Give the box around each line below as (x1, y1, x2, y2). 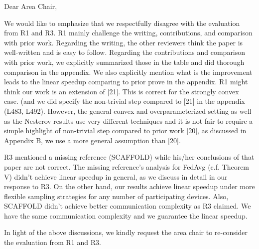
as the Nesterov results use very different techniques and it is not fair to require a (4, 115, 253, 126)
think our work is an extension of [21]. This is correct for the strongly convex (4, 86, 239, 96)
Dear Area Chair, (4, 1, 57, 11)
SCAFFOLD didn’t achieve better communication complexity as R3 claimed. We (4, 201, 251, 211)
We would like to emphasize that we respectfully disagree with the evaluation (4, 17, 240, 28)
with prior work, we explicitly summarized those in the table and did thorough (4, 56, 245, 67)
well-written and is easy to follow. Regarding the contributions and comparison (4, 47, 246, 57)
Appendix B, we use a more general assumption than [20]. (4, 135, 181, 145)
